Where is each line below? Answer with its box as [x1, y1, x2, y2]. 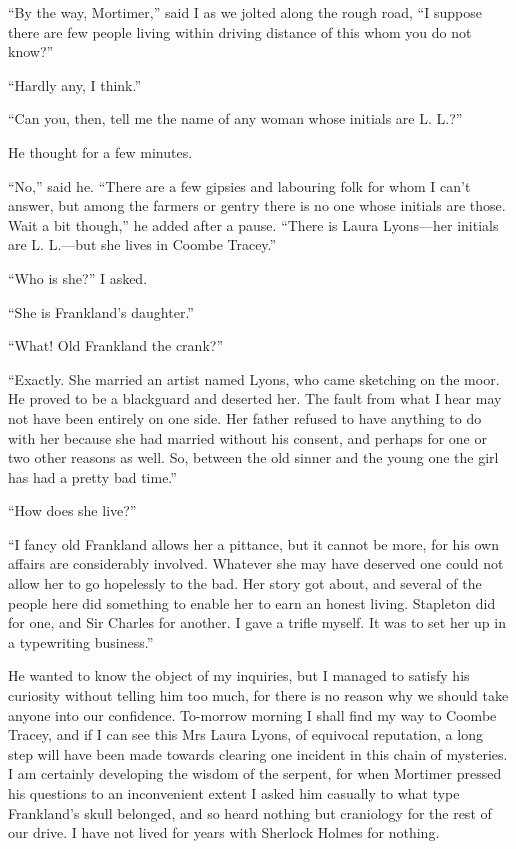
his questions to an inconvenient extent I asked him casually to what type [8, 783, 460, 803]
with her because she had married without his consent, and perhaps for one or [8, 427, 487, 448]
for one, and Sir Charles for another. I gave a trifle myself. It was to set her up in [8, 612, 506, 633]
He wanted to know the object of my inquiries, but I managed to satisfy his [8, 665, 470, 686]
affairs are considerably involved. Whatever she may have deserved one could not [8, 553, 504, 574]
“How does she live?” [8, 500, 137, 521]
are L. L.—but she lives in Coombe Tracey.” [8, 234, 277, 255]
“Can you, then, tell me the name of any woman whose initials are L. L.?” [8, 108, 463, 129]
